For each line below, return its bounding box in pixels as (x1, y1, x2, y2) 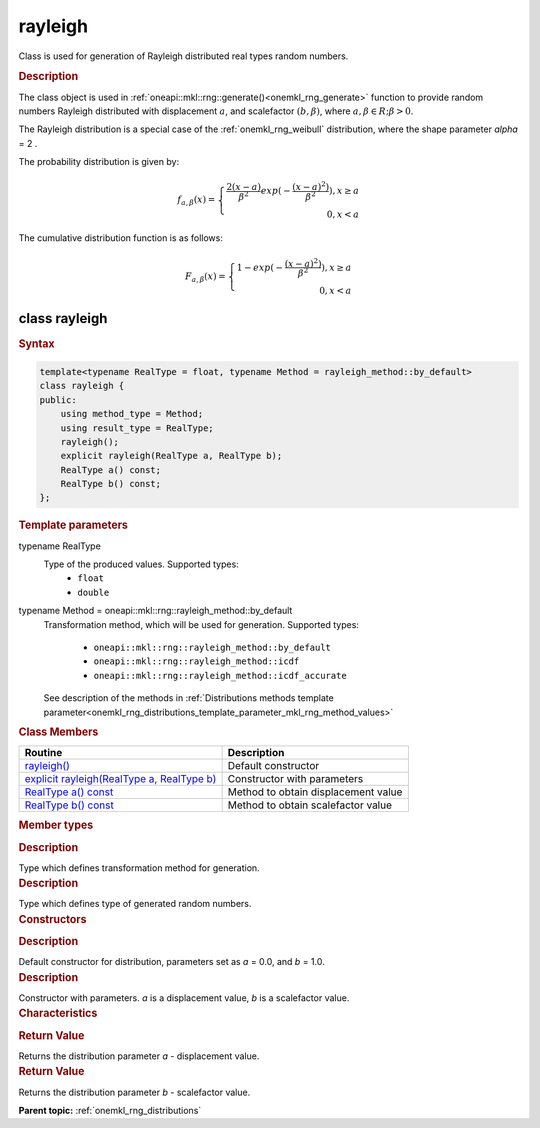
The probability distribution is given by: (18, 156, 180, 168)
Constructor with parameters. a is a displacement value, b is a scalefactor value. (18, 992, 350, 1004)
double (77, 586, 110, 598)
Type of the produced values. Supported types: (43, 558, 239, 570)
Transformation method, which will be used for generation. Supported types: (43, 618, 360, 630)
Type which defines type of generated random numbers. (18, 898, 252, 910)
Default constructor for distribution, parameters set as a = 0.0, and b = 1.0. (18, 956, 325, 968)
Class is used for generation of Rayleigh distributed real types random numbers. (18, 50, 349, 62)
